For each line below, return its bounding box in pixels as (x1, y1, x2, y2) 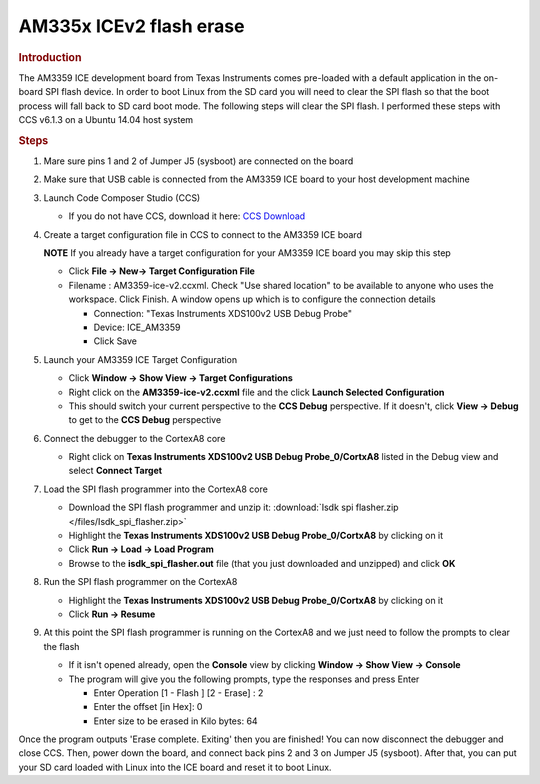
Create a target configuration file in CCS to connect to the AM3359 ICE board (43, 228, 362, 240)
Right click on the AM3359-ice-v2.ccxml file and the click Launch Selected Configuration (68, 386, 445, 398)
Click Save (93, 335, 138, 347)
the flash (43, 640, 80, 652)
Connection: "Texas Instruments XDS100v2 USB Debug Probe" (93, 307, 352, 319)
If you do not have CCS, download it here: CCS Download (68, 210, 306, 222)
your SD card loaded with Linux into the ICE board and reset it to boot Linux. (18, 761, 332, 773)
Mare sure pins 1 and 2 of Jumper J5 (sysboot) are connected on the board (43, 155, 354, 167)
